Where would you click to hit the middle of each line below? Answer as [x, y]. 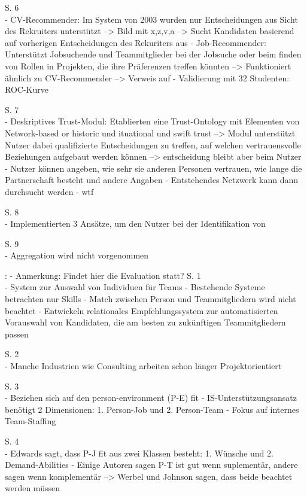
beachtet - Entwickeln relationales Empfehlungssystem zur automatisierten [142, 310]
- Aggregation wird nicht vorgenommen [77, 255]
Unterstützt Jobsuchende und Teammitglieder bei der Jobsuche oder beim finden [153, 54]
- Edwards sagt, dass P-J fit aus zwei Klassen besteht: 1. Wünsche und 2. [139, 453]
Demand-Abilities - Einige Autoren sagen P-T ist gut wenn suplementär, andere [151, 465]
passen [17, 334]
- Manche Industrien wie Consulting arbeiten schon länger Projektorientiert [143, 366]
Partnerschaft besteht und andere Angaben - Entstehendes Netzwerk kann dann [152, 180]
